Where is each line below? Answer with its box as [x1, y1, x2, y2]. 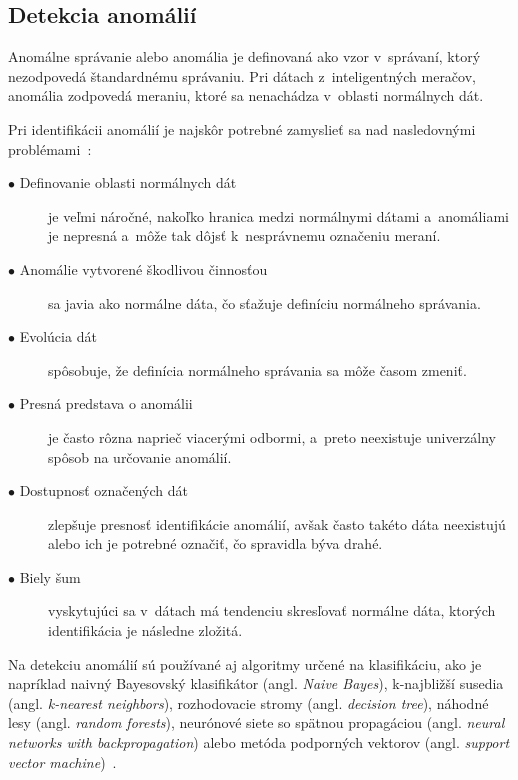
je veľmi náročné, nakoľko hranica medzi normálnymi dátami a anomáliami [48, 205, 509, 226]
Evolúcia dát [19, 326, 97, 347]
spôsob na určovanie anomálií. [48, 446, 232, 467]
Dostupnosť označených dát [19, 480, 189, 501]
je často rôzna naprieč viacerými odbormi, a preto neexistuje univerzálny [48, 426, 497, 447]
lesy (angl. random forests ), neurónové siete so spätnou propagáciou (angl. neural [8, 712, 505, 733]
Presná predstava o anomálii [19, 393, 193, 414]
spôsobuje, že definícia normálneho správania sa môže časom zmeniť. [48, 359, 467, 380]
